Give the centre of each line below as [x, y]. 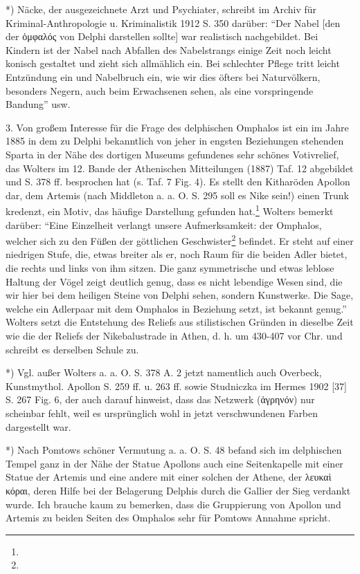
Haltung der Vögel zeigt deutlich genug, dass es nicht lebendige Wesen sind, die [174, 281]
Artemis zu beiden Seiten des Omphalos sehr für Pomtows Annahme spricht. [168, 518]
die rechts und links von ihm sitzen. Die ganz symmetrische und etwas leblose [170, 268]
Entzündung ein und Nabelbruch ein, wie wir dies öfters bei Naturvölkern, [163, 76]
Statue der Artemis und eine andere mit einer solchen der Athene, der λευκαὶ [169, 477]
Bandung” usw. [38, 104]
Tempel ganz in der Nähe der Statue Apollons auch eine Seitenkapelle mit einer [174, 463]
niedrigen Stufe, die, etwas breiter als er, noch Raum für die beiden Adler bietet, [177, 254]
